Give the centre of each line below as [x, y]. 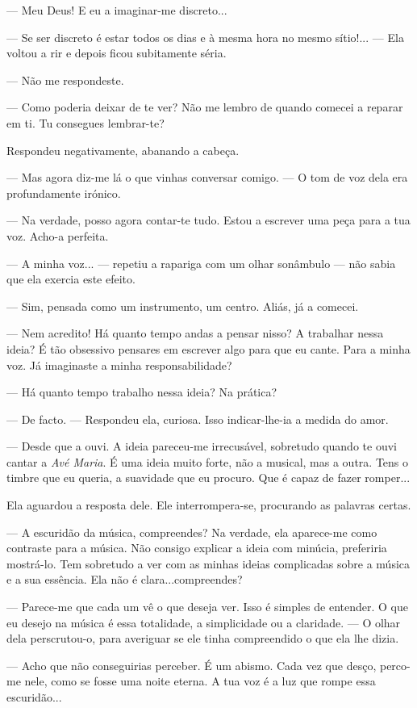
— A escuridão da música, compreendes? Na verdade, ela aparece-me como [192, 532]
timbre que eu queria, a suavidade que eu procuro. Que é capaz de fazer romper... [208, 478]
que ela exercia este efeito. [71, 279]
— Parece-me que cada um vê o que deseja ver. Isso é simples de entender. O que [207, 607]
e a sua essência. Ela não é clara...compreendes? [125, 579]
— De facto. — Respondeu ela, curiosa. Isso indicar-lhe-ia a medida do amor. [198, 419]
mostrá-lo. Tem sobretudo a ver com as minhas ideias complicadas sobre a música [208, 563]
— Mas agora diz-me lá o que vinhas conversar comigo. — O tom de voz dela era [207, 177]
